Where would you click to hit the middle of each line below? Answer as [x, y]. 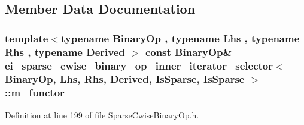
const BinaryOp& [189, 51]
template [27, 38]
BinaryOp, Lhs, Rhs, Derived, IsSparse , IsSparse [125, 79]
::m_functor [35, 93]
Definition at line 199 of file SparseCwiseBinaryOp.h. [102, 115]
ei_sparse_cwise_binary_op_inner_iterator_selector [139, 65]
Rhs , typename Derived [65, 51]
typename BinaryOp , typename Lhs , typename [180, 38]
